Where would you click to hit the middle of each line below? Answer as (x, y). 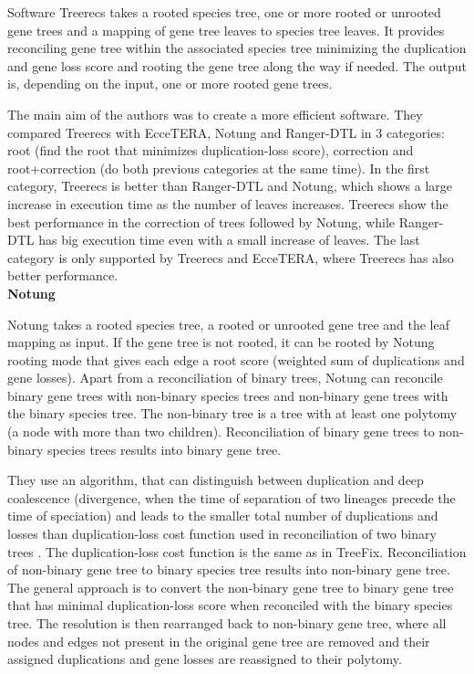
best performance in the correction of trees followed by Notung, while (201, 221)
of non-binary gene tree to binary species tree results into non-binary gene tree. (229, 569)
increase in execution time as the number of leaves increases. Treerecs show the (228, 203)
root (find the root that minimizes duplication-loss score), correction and (211, 150)
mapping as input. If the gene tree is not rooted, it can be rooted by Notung (221, 342)
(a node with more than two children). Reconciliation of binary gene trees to (221, 432)
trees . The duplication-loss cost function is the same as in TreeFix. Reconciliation (237, 551)
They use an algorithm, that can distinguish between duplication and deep (216, 480)
